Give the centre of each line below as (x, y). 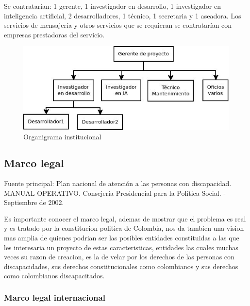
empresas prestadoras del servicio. (54, 34)
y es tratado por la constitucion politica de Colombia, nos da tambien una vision (124, 228)
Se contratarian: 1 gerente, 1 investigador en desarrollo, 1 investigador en (112, 6)
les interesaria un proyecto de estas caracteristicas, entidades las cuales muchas (121, 247)
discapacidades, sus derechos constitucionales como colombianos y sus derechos (121, 266)
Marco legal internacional (55, 297)
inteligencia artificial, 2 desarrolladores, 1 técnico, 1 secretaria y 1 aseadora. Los (123, 15)
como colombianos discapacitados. (54, 276)
